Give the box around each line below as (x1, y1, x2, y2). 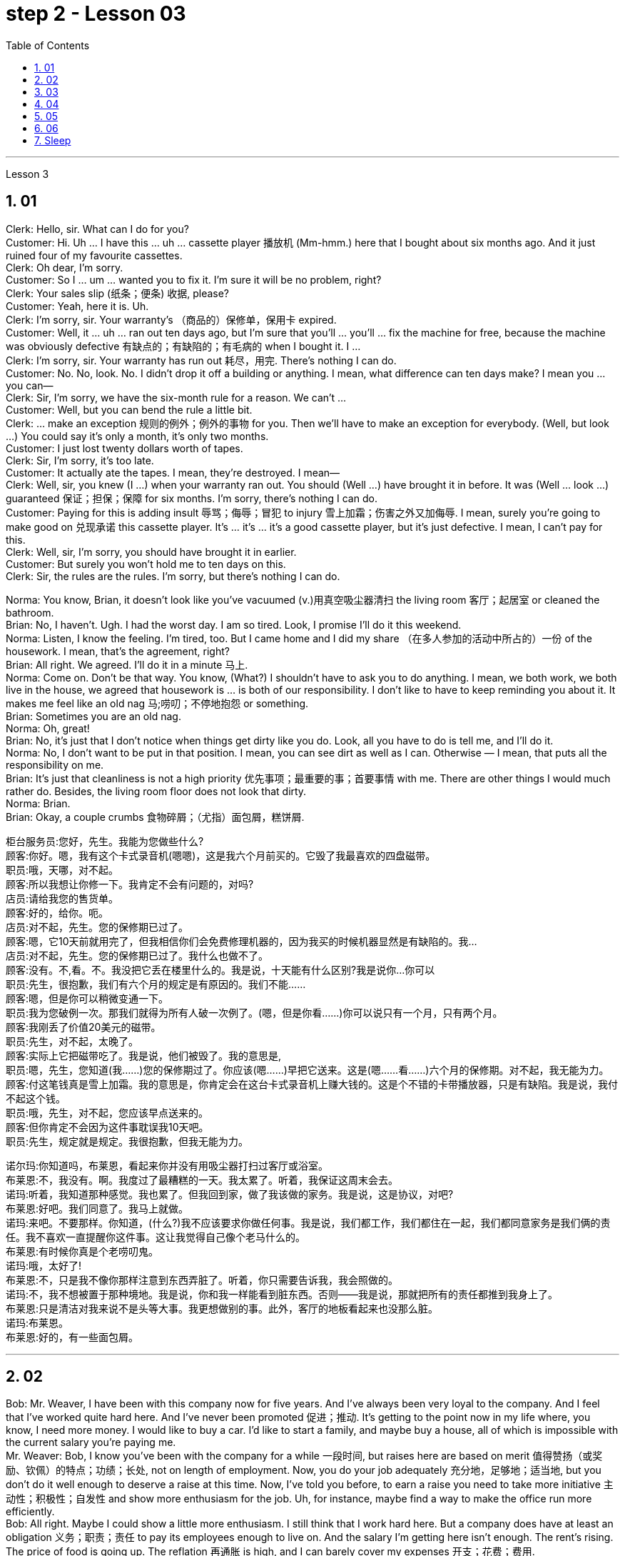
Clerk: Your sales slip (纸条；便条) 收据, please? (6, 286, 229, 299)
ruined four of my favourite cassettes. (6, 249, 183, 261)
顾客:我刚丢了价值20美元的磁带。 (6, 1020, 161, 1033)
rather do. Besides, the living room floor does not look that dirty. (6, 784, 307, 797)
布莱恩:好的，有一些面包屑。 (6, 1330, 139, 1343)
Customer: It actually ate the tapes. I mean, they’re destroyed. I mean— (6, 466, 340, 479)
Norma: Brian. (6, 797, 71, 809)
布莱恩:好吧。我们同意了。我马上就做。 (6, 1202, 189, 1215)
